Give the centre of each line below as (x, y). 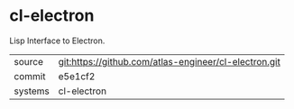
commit (30, 76)
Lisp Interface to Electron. (57, 41)
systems (32, 91)
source (28, 61)
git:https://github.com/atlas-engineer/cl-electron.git (170, 61)
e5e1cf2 (77, 76)
